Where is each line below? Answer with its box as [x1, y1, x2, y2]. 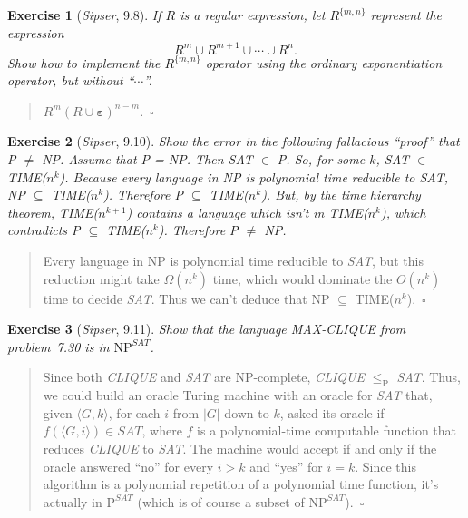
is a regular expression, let [180, 5, 326, 24]
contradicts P [7, 220, 81, 239]
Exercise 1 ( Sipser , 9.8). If [7, 5, 161, 24]
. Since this [355, 456, 417, 475]
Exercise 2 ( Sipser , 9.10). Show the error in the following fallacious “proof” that [7, 132, 460, 151]
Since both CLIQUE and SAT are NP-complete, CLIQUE [43, 367, 365, 386]
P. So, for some [277, 150, 366, 169]
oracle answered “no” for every [43, 456, 214, 475]
